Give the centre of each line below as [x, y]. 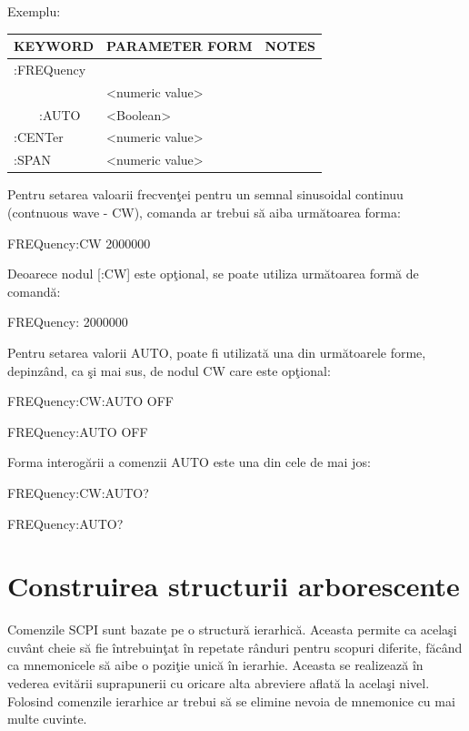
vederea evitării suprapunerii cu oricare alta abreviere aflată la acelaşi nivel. [219, 683]
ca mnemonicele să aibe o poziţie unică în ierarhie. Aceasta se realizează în [215, 665]
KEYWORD [54, 46]
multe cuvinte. [47, 719]
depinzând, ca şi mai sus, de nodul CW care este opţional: [169, 370]
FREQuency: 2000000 [68, 322]
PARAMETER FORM [180, 46]
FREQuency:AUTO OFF [78, 431]
